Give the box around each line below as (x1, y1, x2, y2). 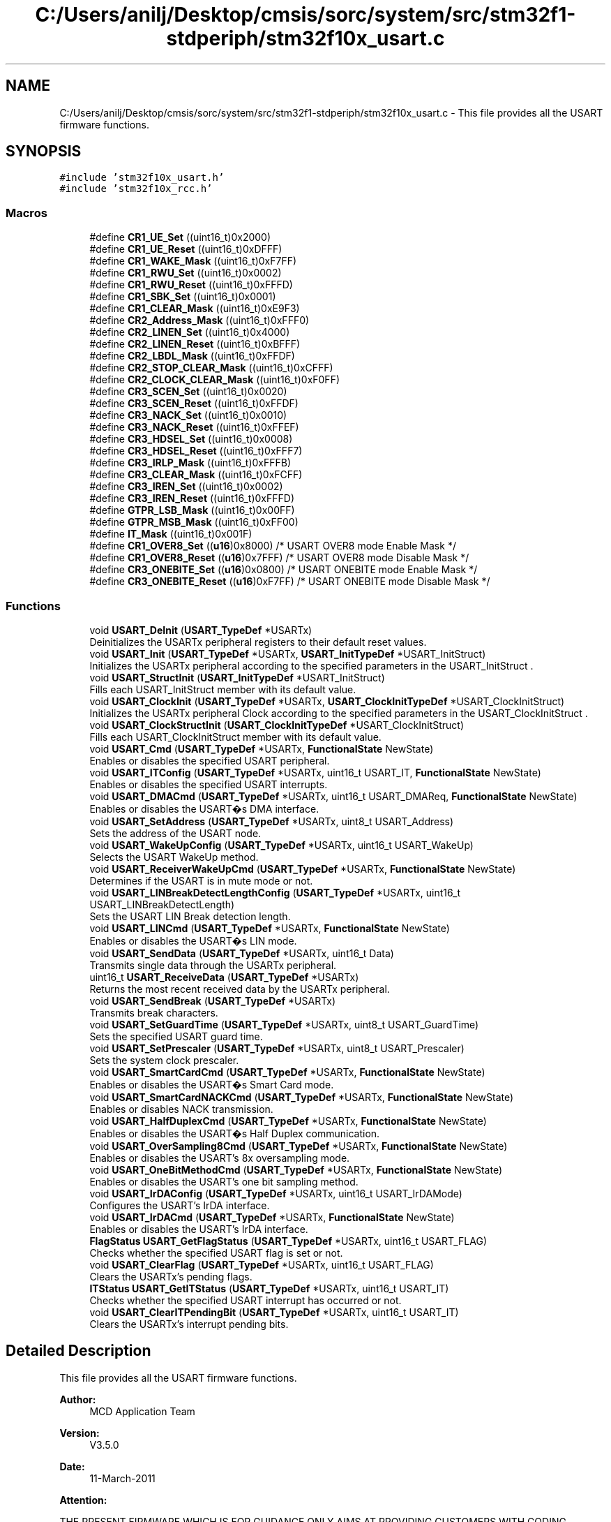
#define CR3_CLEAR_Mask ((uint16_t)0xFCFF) (89, 468, 303, 481)
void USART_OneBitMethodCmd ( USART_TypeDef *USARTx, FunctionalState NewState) (89, 1163, 502, 1176)
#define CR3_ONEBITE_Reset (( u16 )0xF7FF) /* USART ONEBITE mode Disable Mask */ (89, 575, 490, 588)
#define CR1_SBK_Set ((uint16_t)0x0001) (89, 290, 276, 303)
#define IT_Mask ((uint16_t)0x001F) (89, 528, 252, 540)
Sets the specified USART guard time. (89, 1030, 263, 1042)
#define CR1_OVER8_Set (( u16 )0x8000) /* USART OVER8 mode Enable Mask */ (89, 540, 456, 552)
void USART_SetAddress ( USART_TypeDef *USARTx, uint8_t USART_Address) (89, 815, 454, 827)
